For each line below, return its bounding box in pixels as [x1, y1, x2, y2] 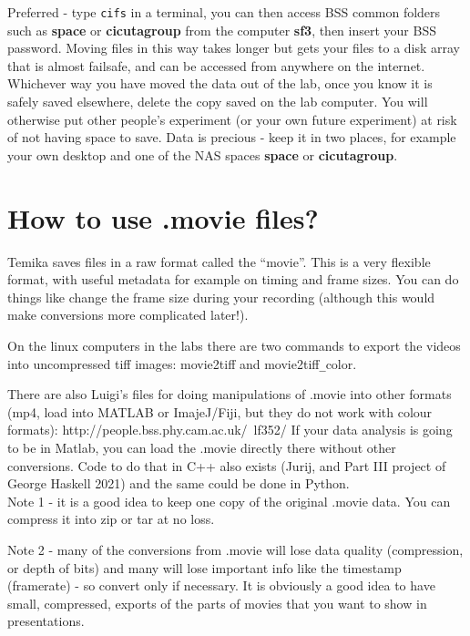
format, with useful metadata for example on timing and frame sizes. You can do [7, 270, 459, 289]
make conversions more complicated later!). [7, 305, 249, 324]
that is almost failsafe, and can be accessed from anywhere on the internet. [7, 56, 425, 75]
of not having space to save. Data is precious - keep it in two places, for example [7, 128, 456, 147]
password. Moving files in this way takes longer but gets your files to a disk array [7, 38, 461, 57]
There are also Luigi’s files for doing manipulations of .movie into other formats [7, 385, 452, 404]
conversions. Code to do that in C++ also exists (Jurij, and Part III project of [7, 456, 446, 475]
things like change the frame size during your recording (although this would [7, 287, 435, 306]
